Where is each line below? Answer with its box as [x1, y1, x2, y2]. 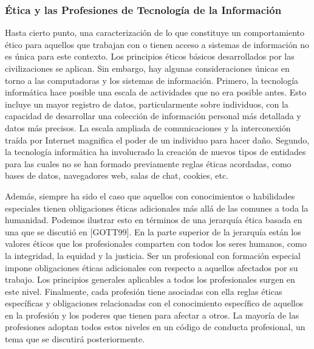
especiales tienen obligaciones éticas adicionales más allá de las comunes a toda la [5, 201, 309, 214]
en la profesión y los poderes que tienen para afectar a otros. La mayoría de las [5, 308, 299, 321]
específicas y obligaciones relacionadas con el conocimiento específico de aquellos [5, 297, 304, 309]
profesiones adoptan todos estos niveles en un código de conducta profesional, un [5, 320, 305, 333]
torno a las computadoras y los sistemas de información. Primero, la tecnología [5, 74, 299, 86]
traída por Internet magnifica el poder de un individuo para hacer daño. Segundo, [5, 133, 310, 146]
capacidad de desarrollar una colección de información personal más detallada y [5, 109, 301, 122]
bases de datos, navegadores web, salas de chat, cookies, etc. [5, 169, 229, 182]
